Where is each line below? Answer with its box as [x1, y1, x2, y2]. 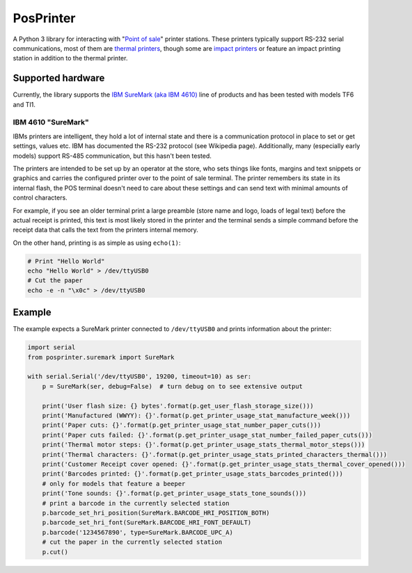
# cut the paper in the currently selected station [42, 538, 223, 546]
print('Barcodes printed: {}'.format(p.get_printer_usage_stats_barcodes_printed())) [42, 470, 344, 478]
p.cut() [42, 548, 69, 556]
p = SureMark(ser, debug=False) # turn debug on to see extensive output [42, 382, 303, 390]
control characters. [13, 193, 68, 202]
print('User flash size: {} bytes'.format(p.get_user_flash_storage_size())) [42, 402, 315, 410]
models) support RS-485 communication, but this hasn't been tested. [13, 152, 212, 160]
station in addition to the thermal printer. [13, 54, 128, 63]
